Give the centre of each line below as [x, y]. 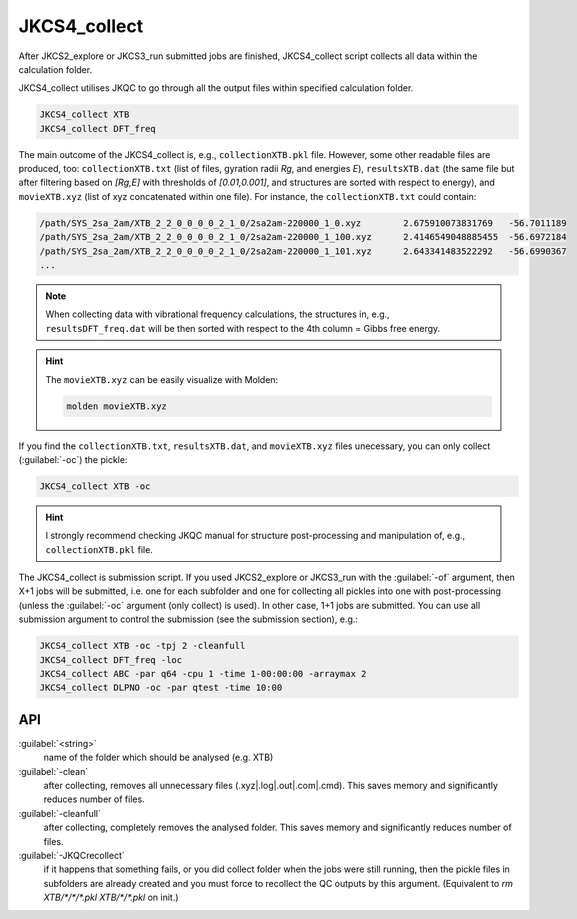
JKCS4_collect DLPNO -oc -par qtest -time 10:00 [161, 688]
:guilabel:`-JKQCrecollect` [71, 856]
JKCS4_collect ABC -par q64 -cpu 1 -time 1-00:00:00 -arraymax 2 [203, 673]
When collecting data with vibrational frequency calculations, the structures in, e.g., [217, 314]
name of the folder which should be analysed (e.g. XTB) [158, 757]
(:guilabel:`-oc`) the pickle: [73, 459]
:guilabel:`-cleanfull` [60, 813]
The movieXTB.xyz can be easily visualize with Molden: [162, 379]
